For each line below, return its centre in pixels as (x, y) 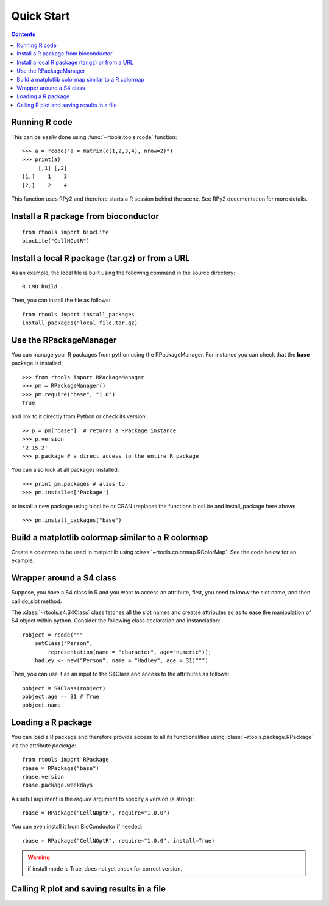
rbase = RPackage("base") (61, 768)
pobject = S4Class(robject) (64, 688)
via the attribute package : (44, 745)
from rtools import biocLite (65, 232)
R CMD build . (43, 287)
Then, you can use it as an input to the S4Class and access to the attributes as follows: (120, 674)
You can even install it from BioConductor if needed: (77, 827)
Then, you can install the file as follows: (61, 300)
